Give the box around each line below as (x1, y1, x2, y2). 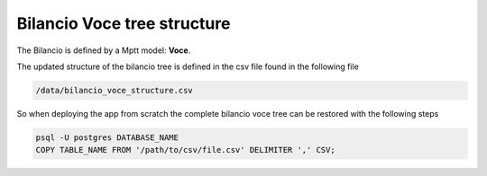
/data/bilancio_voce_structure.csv (35, 85, 193, 95)
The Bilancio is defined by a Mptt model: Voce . (16, 45, 191, 56)
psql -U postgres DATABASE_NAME (35, 132, 179, 143)
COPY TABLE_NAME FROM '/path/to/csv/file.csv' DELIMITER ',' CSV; (35, 145, 335, 155)
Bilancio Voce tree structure (16, 13, 231, 33)
